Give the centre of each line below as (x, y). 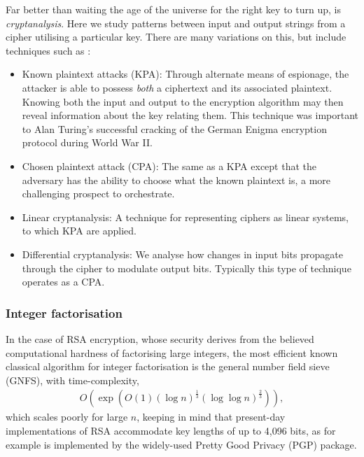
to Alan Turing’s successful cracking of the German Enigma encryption (174, 128)
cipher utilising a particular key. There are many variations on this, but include (176, 37)
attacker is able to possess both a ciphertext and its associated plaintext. (177, 87)
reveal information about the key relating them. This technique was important (190, 115)
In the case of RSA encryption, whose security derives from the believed (160, 338)
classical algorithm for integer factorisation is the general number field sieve (168, 366)
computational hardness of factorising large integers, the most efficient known (172, 352)
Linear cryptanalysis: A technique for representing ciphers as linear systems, (185, 217)
